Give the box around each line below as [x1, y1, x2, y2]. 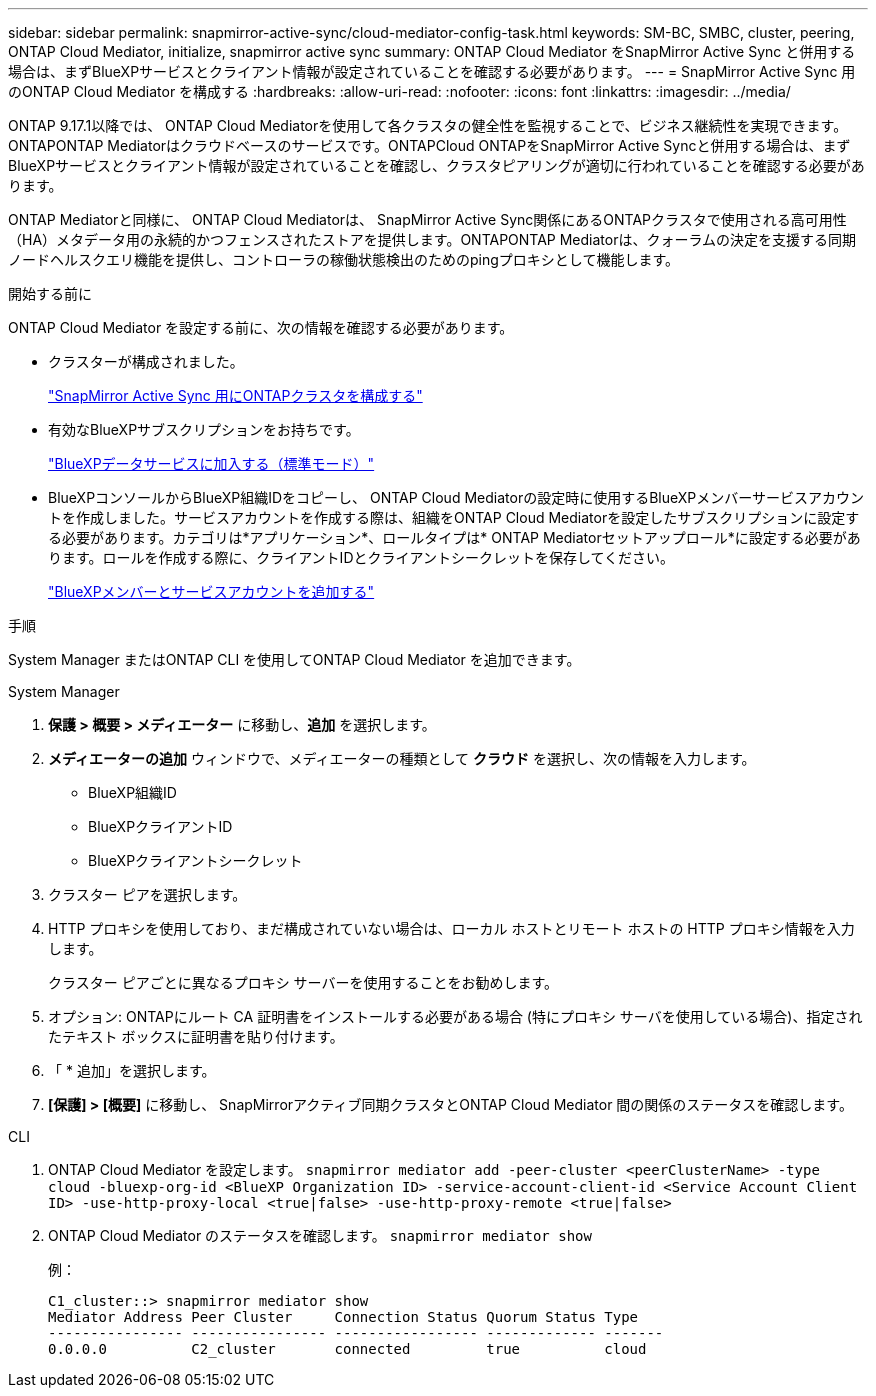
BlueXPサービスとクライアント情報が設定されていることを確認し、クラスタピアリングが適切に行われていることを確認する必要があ [8, 157, 865, 174]
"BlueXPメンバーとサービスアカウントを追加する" [48, 583, 375, 600]
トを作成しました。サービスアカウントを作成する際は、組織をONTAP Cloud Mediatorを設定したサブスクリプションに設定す [48, 509, 860, 526]
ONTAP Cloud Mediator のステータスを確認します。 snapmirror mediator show [48, 1227, 592, 1244]
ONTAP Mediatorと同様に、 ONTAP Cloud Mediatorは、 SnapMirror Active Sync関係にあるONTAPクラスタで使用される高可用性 [8, 211, 847, 228]
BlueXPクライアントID [88, 818, 233, 835]
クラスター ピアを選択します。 [48, 886, 247, 903]
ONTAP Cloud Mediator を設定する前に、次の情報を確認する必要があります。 [8, 319, 514, 336]
